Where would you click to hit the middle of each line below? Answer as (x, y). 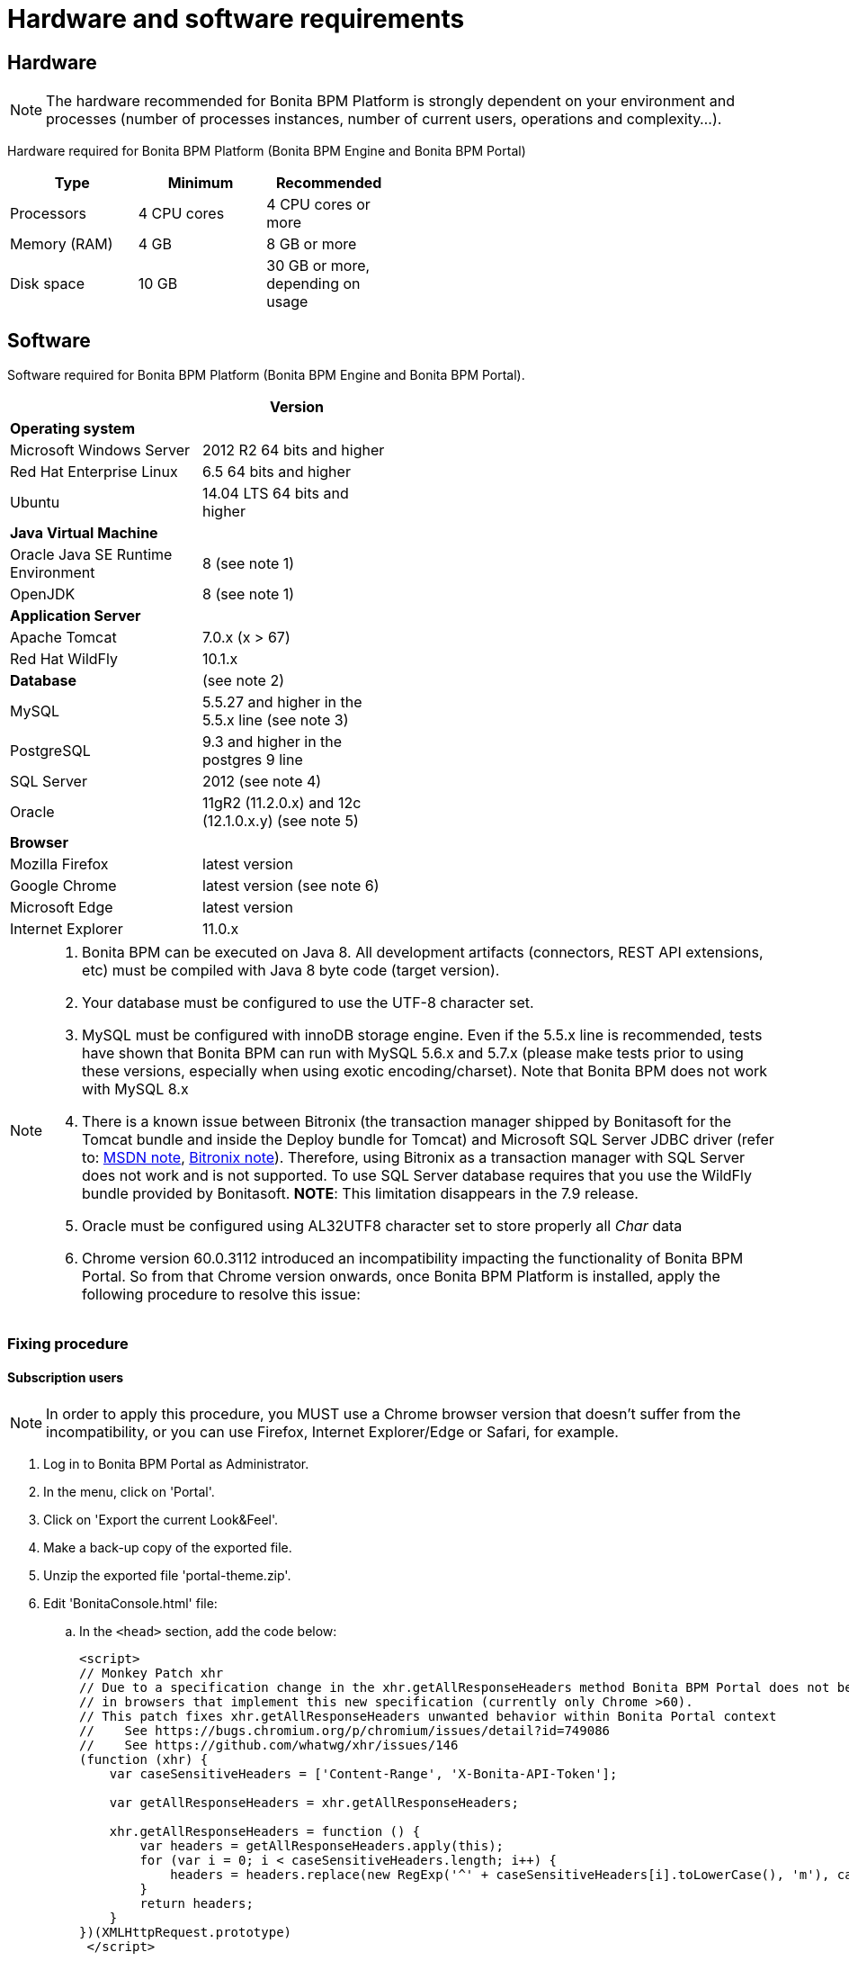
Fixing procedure (68, 1344)
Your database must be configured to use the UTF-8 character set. (308, 1003)
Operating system (72, 429)
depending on (313, 284)
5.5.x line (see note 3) (276, 720)
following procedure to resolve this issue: (221, 1295)
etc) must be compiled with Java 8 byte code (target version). (291, 971)
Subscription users (66, 1377)
